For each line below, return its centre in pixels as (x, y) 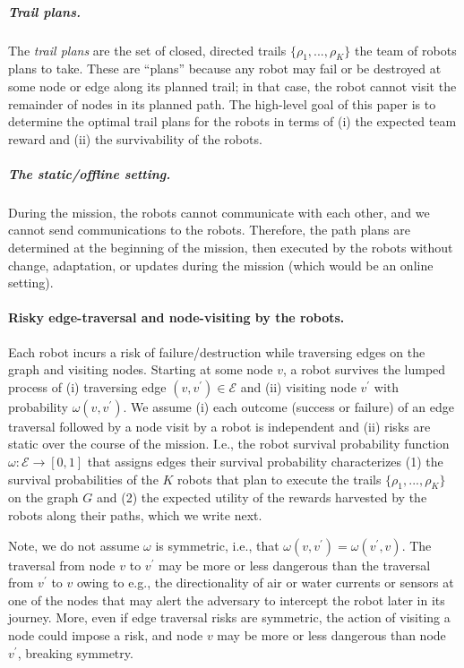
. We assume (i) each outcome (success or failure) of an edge (288, 406)
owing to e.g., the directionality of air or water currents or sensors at (265, 582)
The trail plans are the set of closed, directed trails (147, 50)
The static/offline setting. (90, 173)
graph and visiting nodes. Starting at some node (141, 369)
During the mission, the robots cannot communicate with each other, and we (219, 212)
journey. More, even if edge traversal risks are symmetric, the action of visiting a (229, 617)
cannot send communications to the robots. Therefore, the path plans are (209, 230)
